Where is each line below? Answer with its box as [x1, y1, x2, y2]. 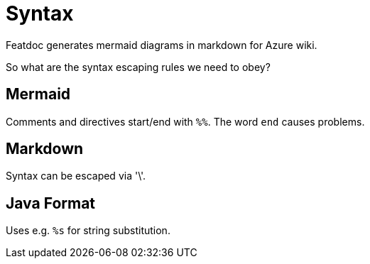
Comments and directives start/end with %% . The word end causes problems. [6, 115, 365, 128]
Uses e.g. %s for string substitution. [6, 224, 170, 237]
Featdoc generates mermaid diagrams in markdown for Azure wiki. [6, 38, 317, 51]
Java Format [6, 194, 96, 212]
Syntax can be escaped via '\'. [6, 170, 146, 182]
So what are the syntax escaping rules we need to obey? [6, 60, 271, 73]
